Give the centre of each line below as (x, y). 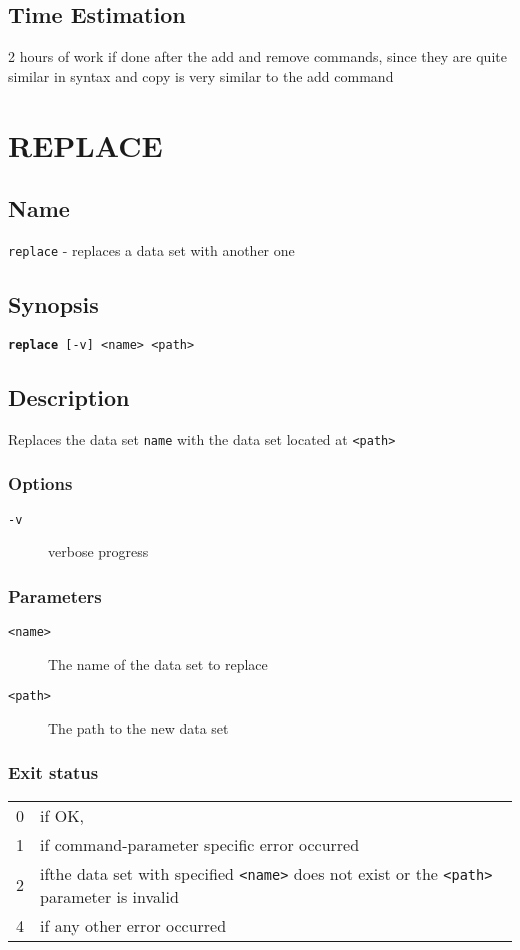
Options (40, 483)
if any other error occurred (133, 925)
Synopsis (53, 304)
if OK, (62, 815)
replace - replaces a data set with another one (151, 249)
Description (69, 396)
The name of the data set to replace (158, 663)
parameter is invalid (109, 896)
